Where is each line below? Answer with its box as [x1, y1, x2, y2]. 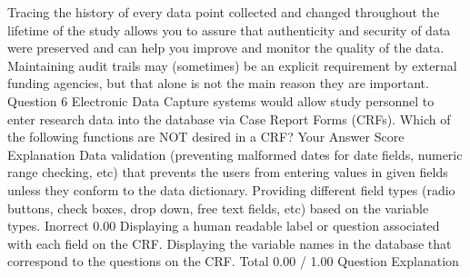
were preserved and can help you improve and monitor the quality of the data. [7, 38, 445, 57]
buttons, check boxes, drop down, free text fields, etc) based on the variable [7, 198, 429, 217]
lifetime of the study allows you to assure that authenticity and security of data [7, 20, 451, 39]
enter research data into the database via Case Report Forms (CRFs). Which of [7, 109, 451, 128]
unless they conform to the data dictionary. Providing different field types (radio [7, 180, 455, 199]
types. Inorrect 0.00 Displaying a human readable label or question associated [7, 216, 440, 235]
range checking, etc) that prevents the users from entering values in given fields [7, 163, 448, 182]
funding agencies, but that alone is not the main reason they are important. [7, 74, 429, 93]
